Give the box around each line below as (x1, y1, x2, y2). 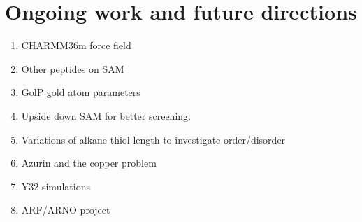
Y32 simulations (21, 179, 90, 193)
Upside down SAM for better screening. (21, 108, 191, 123)
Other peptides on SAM (21, 61, 124, 76)
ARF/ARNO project (21, 202, 110, 217)
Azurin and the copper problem (21, 155, 157, 170)
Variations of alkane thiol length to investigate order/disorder (21, 132, 286, 146)
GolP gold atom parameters (21, 85, 140, 99)
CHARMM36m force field (21, 38, 131, 53)
